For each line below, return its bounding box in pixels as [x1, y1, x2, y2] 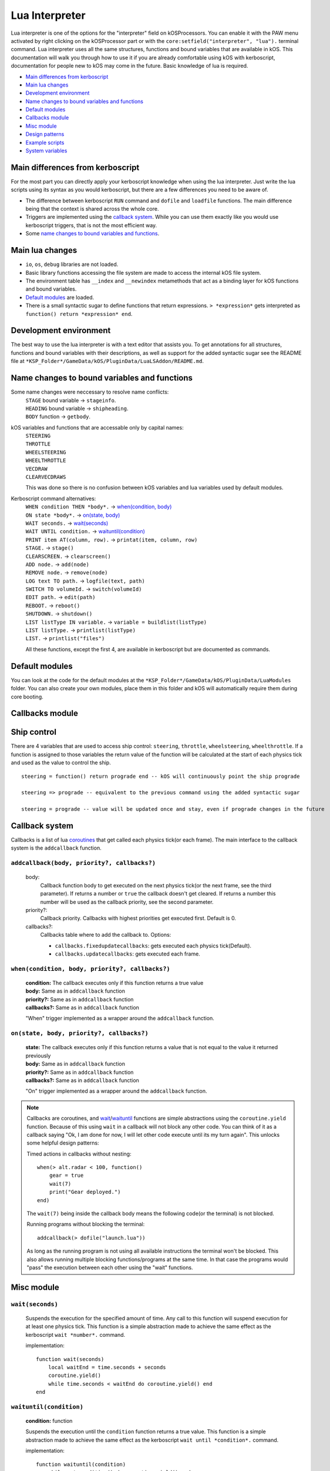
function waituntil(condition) [36, 1461, 126, 1467]
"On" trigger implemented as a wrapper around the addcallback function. [25, 1087, 207, 1094]
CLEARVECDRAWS [25, 474, 66, 481]
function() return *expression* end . [25, 310, 133, 317]
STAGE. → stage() [25, 544, 74, 551]
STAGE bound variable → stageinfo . [25, 397, 116, 404]
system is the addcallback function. [11, 844, 102, 851]
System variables [25, 147, 68, 154]
